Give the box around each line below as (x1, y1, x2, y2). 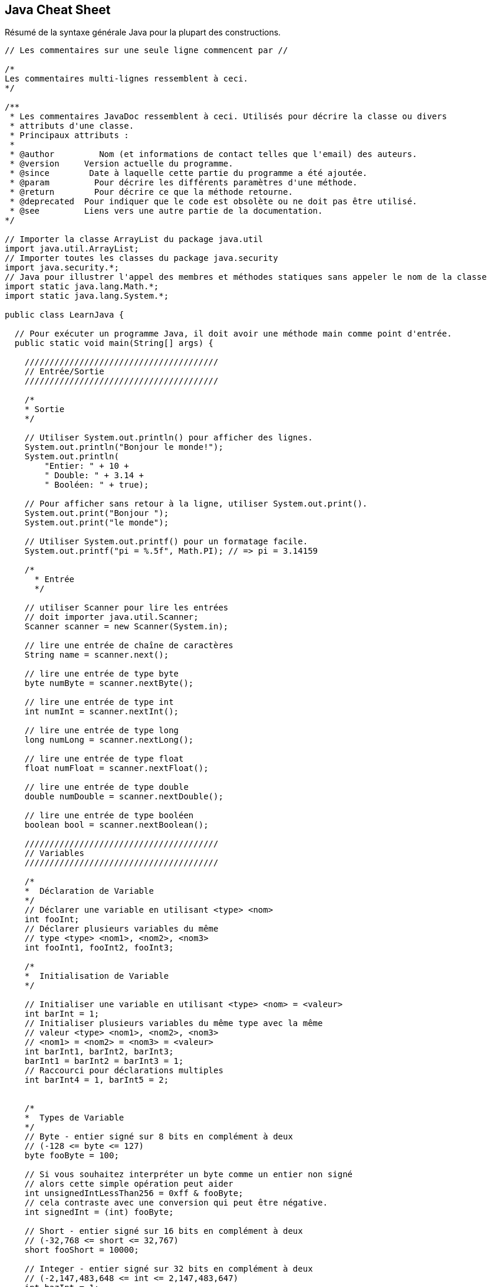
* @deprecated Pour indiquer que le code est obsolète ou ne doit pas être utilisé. (9, 197, 417, 207)
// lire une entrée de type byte (24, 669, 179, 679)
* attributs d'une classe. (9, 121, 134, 131)
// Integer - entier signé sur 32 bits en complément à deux (24, 1264, 313, 1274)
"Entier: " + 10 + (44, 461, 129, 471)
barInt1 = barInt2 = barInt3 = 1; (24, 1056, 184, 1066)
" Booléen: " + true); (44, 480, 149, 490)
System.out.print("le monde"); (24, 518, 169, 528)
